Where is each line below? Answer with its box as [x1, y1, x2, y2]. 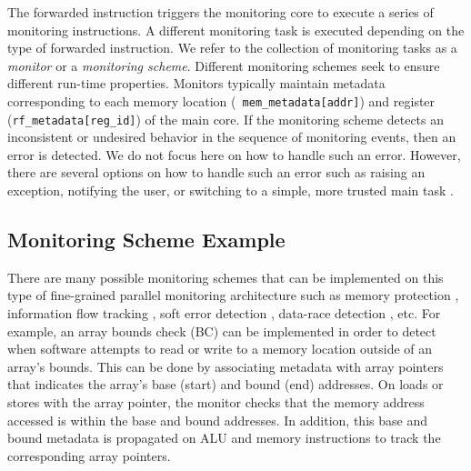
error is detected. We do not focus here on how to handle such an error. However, [7, 145, 461, 164]
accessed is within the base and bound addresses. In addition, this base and [7, 410, 427, 429]
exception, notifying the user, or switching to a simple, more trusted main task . [7, 181, 454, 200]
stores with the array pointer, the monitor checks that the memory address [7, 393, 425, 412]
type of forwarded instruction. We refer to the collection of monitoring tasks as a [7, 38, 457, 57]
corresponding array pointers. [7, 446, 171, 465]
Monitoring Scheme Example [7, 225, 286, 254]
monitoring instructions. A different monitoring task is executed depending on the [7, 20, 465, 39]
